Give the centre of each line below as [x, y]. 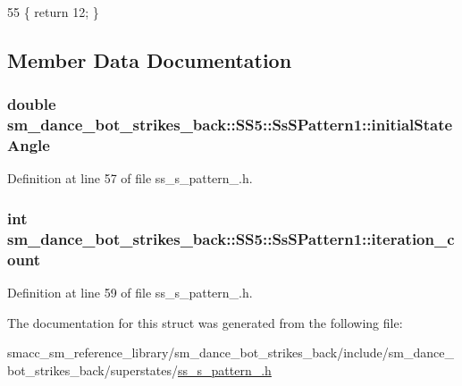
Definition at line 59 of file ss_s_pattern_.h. [130, 293]
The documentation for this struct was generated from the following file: [205, 322]
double [32, 104]
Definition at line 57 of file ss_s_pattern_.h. [130, 178]
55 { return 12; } [53, 12]
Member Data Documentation [150, 59]
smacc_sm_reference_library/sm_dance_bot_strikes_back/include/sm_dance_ [231, 352]
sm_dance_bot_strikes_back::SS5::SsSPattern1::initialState [230, 125]
